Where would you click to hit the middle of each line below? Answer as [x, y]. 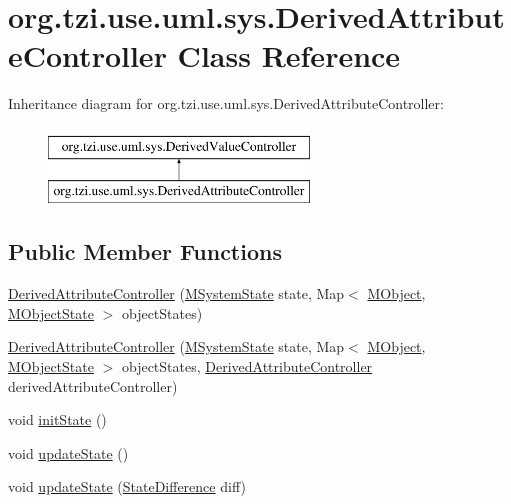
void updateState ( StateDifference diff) [127, 486]
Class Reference [289, 55]
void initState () [57, 419]
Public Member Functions [145, 251]
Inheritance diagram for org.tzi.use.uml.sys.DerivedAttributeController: [226, 103]
